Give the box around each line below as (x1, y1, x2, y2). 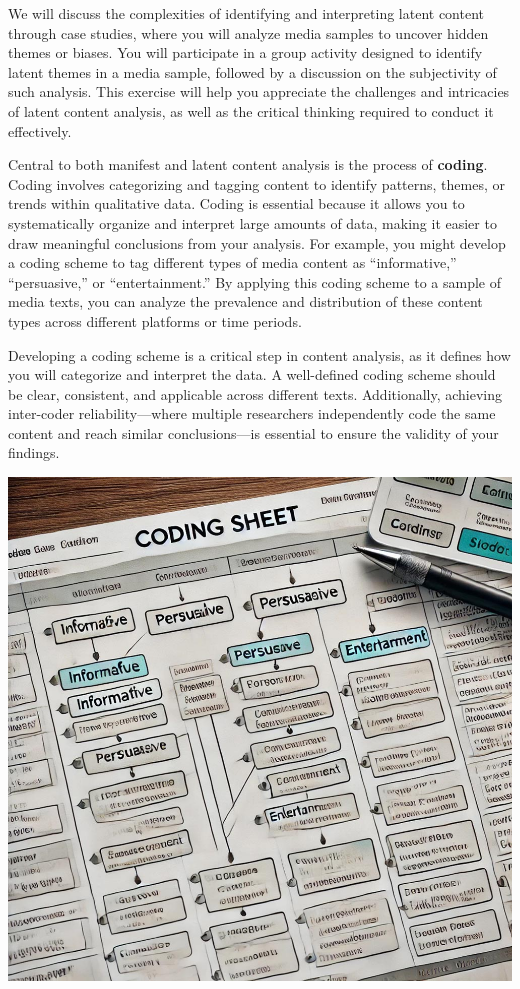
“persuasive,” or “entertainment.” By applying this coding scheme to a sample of (8, 271, 501, 292)
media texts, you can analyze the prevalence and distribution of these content (8, 291, 483, 312)
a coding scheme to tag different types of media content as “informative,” (8, 252, 457, 273)
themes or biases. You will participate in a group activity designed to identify (8, 42, 483, 63)
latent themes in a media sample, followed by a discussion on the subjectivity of (8, 61, 497, 82)
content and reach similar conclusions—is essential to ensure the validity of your (8, 422, 499, 443)
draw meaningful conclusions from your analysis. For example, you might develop (8, 232, 506, 253)
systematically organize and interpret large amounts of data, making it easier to (8, 212, 497, 233)
